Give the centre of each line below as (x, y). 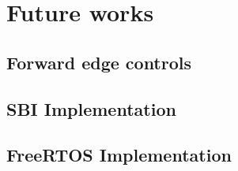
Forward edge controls (99, 62)
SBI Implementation (91, 108)
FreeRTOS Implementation (119, 155)
